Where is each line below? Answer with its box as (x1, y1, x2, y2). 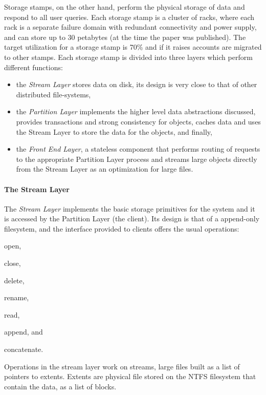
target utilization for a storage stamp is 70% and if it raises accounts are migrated (4, 41, 262, 52)
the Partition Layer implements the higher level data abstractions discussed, (16, 106, 256, 117)
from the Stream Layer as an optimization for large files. (16, 163, 193, 174)
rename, (4, 292, 29, 303)
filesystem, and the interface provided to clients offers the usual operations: (4, 223, 239, 234)
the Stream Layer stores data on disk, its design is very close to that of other (16, 79, 257, 90)
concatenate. (4, 344, 43, 355)
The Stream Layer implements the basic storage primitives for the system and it (4, 203, 255, 214)
